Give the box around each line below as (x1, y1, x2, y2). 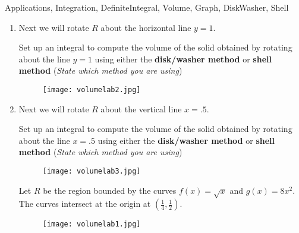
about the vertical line (100, 102, 182, 115)
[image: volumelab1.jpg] (42, 220, 141, 229)
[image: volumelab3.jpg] (42, 167, 141, 175)
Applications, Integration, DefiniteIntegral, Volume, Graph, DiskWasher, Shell (5, 1, 289, 13)
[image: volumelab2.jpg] (42, 85, 141, 94)
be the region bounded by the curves (43, 184, 177, 196)
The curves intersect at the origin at (18, 197, 151, 210)
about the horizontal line (100, 21, 191, 33)
